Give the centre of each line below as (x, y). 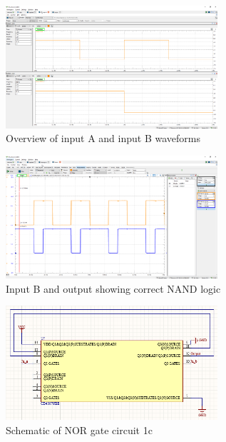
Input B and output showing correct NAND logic (113, 288)
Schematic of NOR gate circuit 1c (79, 430)
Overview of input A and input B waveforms (103, 138)
